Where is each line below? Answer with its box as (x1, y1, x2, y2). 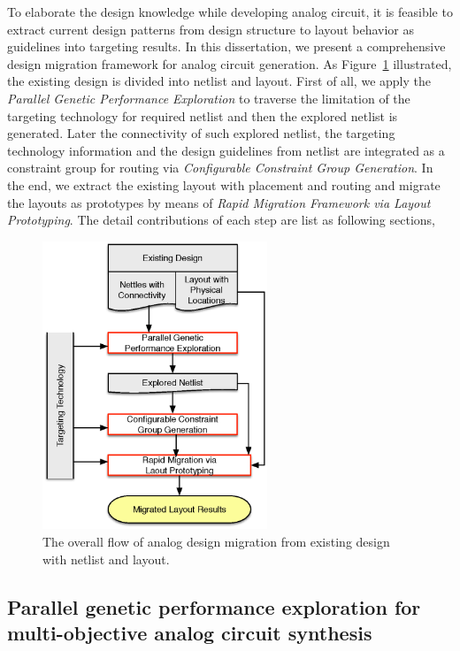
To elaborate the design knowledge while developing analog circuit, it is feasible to (7, 3, 453, 20)
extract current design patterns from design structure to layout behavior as (7, 19, 414, 38)
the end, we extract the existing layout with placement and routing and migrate (7, 175, 441, 194)
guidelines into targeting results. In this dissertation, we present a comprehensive (7, 37, 446, 56)
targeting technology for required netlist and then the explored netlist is (7, 106, 398, 125)
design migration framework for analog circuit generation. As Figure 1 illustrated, (7, 54, 452, 73)
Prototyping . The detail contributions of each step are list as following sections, (7, 211, 435, 229)
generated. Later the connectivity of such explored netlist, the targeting (7, 124, 395, 142)
